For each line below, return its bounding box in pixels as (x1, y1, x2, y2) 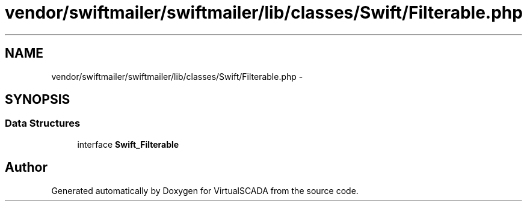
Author (5, 160, 48, 175)
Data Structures (5, 117, 81, 130)
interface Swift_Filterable (77, 139, 179, 150)
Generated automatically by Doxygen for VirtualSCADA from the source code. (51, 185, 359, 196)
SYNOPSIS (5, 92, 70, 108)
